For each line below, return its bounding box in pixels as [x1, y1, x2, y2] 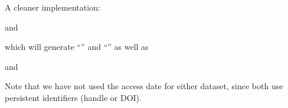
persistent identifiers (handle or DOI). [5, 91, 142, 103]
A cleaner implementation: [5, 1, 100, 13]
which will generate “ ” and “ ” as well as [5, 41, 149, 53]
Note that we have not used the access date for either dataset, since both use [5, 80, 283, 92]
